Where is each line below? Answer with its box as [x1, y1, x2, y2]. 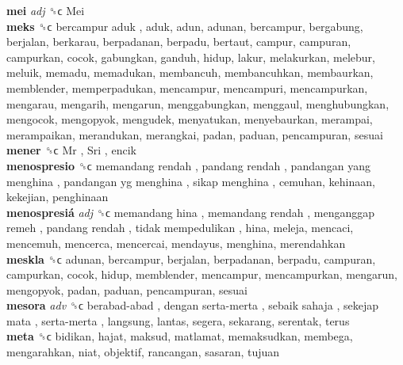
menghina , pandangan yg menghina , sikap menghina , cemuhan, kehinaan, [6, 173, 375, 189]
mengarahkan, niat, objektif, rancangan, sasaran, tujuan [6, 344, 280, 360]
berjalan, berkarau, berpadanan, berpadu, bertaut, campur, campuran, [6, 33, 351, 50]
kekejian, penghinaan [6, 188, 109, 205]
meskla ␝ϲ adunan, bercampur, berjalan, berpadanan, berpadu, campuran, [6, 250, 376, 267]
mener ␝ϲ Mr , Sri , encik [6, 142, 136, 158]
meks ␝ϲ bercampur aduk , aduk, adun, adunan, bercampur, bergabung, [6, 17, 363, 34]
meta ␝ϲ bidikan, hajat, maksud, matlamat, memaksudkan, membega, [6, 328, 353, 344]
